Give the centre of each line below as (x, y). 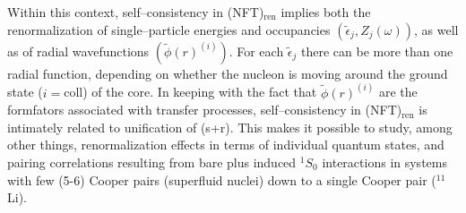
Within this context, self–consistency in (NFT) (136, 12)
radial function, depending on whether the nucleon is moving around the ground (228, 73)
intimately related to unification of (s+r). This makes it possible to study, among (230, 127)
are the (398, 92)
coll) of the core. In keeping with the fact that (190, 92)
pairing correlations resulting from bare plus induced (152, 162)
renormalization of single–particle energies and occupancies (169, 29)
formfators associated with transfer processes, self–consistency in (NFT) (205, 110)
